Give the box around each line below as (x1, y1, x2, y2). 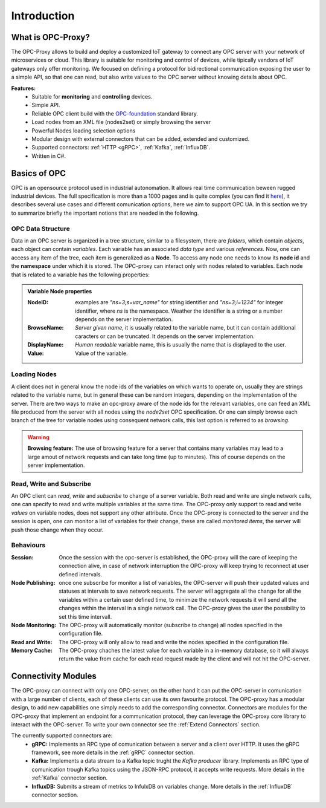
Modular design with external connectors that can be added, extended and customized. (31, 135, 250, 142)
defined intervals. (59, 570, 103, 578)
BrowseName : (27, 324, 64, 331)
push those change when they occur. (11, 526, 104, 533)
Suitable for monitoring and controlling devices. (31, 93, 153, 100)
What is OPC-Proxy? (11, 32, 90, 42)
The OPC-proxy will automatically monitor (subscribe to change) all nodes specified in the (59, 621, 283, 628)
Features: (11, 85, 36, 92)
